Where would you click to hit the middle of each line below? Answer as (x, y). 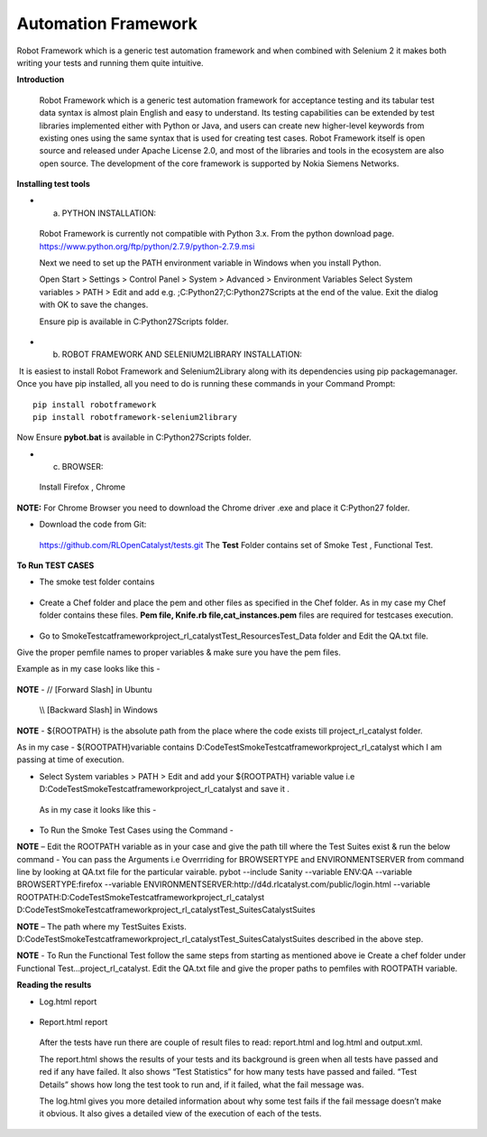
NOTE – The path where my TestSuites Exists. (101, 927)
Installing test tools (53, 184)
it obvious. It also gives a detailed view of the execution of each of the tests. (180, 1114)
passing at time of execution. (71, 760)
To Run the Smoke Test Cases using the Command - (136, 830)
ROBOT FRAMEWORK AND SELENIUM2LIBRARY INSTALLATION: (182, 354)
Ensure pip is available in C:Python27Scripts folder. (134, 322)
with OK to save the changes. (94, 305)
